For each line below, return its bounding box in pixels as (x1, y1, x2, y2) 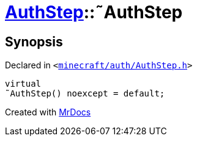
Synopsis (5, 34, 63, 49)
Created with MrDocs (5, 107, 91, 118)
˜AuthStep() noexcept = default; (5, 89, 165, 99)
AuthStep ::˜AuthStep (5, 2, 183, 23)
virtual (5, 79, 42, 89)
